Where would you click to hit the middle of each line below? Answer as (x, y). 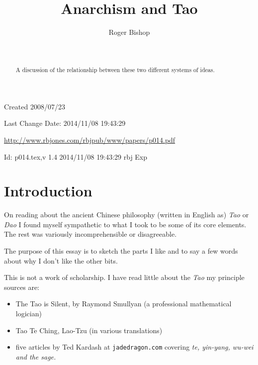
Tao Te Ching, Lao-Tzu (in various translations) (89, 330)
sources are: (22, 287)
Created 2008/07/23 (35, 106)
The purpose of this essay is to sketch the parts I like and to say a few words (121, 251)
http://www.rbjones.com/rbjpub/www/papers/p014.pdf (90, 139)
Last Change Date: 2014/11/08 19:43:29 (65, 123)
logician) (29, 314)
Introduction (48, 191)
